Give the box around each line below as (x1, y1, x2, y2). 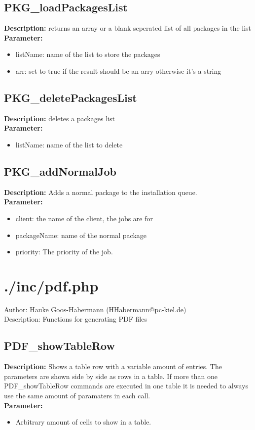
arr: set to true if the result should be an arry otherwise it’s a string (15, 65, 221, 76)
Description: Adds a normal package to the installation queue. (4, 187, 197, 197)
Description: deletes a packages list (4, 113, 115, 123)
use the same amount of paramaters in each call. (4, 390, 150, 401)
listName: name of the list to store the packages (15, 49, 160, 59)
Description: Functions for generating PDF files (4, 314, 147, 324)
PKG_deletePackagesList (4, 90, 137, 105)
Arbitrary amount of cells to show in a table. (15, 417, 151, 427)
